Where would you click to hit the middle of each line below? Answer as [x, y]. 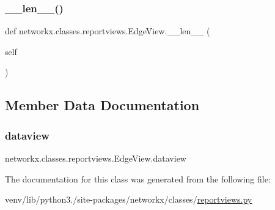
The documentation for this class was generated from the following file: [138, 178]
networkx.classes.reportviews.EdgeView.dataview [96, 158]
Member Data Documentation [102, 105]
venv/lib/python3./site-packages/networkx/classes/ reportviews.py [129, 199]
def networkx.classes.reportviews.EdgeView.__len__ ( [108, 31]
